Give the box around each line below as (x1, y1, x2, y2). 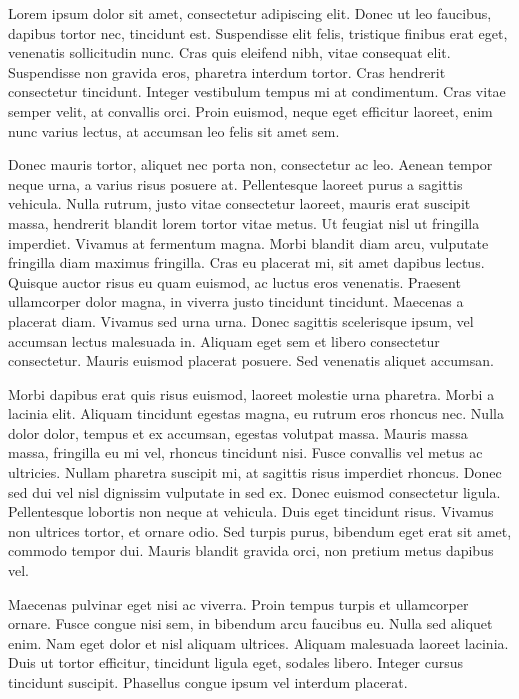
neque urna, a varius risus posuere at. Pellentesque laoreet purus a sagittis (8, 173, 463, 194)
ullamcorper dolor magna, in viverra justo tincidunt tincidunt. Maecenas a (8, 291, 464, 312)
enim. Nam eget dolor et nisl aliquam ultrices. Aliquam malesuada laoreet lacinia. (8, 632, 509, 653)
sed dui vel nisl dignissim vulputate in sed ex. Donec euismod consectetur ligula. (8, 481, 501, 502)
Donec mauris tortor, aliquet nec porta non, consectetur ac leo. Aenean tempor (8, 154, 493, 175)
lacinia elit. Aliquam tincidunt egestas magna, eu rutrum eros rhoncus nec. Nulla (8, 403, 504, 424)
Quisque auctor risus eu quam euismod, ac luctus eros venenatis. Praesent (8, 271, 461, 292)
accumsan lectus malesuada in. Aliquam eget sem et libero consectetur (8, 330, 440, 351)
